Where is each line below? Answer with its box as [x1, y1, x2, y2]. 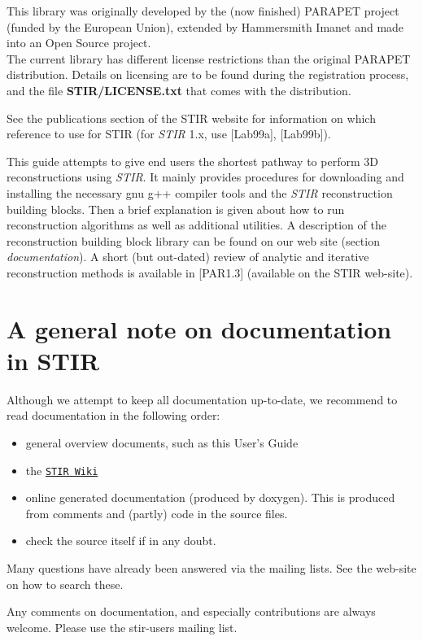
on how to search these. [7, 575, 124, 592]
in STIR [7, 343, 100, 377]
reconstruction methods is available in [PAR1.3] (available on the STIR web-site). [7, 264, 413, 281]
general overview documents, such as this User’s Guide [25, 434, 299, 451]
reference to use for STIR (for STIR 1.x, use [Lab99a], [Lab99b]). [7, 125, 331, 142]
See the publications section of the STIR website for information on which [7, 109, 376, 126]
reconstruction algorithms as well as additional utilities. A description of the [7, 216, 386, 233]
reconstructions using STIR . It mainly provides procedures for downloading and [7, 168, 404, 185]
